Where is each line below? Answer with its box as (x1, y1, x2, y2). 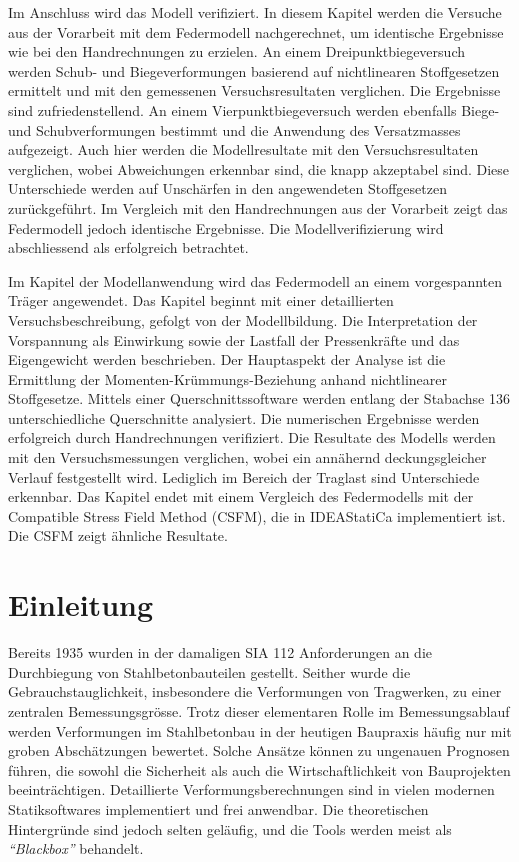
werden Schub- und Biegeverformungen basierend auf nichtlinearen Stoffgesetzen (8, 60, 500, 81)
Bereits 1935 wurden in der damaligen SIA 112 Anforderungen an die (8, 642, 432, 663)
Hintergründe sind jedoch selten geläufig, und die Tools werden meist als (8, 818, 452, 839)
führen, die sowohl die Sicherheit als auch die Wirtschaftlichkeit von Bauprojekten (8, 759, 511, 780)
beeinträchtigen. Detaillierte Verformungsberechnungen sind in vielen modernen (8, 779, 495, 800)
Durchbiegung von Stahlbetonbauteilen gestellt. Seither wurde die (8, 661, 411, 682)
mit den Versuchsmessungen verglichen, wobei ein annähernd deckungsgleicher (8, 447, 487, 468)
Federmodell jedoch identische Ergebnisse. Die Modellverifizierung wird (8, 217, 444, 238)
